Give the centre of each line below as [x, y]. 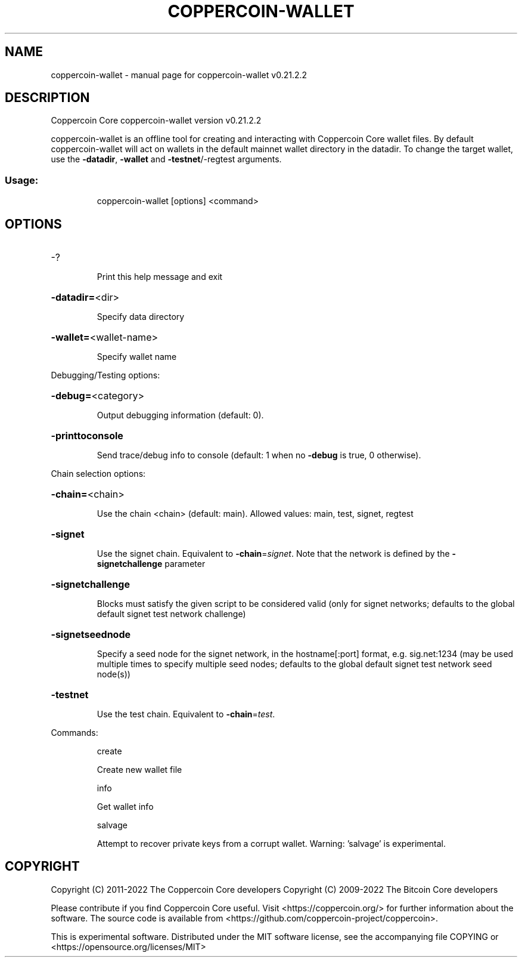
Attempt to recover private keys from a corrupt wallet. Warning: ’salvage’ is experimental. [271, 844]
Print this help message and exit [160, 277]
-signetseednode [91, 635]
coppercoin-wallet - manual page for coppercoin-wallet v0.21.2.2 [179, 75]
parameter [185, 564]
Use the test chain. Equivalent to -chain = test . [186, 714]
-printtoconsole [87, 436]
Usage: [22, 180]
